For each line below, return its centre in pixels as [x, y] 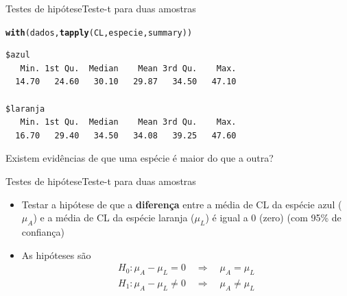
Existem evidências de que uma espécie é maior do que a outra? [140, 158]
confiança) [43, 231]
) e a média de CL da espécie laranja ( [114, 218]
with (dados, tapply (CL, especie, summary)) [99, 33]
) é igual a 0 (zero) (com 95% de [273, 218]
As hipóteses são [56, 255]
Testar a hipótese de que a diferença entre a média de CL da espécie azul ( [182, 204]
